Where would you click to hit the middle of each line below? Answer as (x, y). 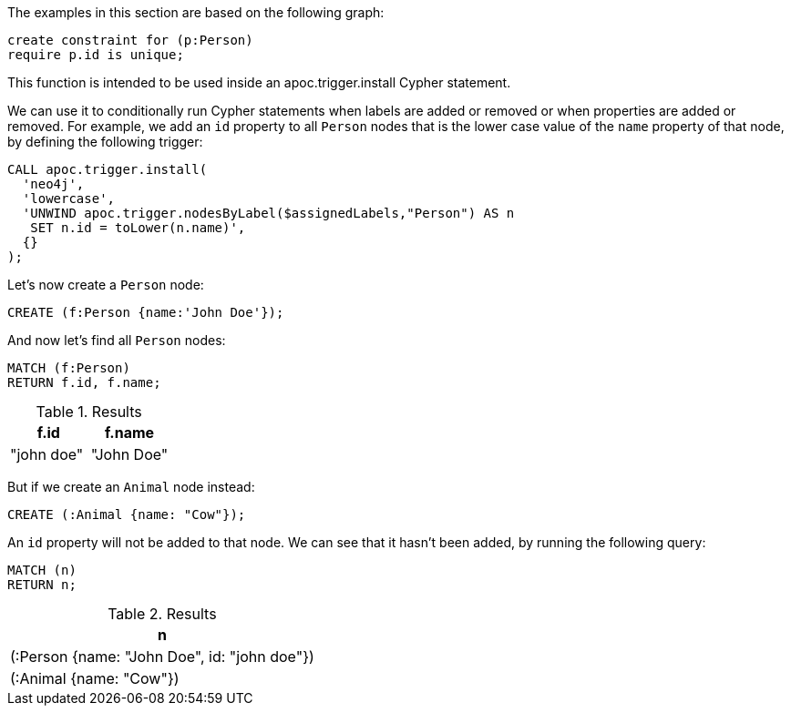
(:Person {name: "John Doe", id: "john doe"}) (162, 657)
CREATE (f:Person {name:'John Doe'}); (146, 312)
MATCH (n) (42, 570)
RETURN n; (42, 585)
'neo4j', (53, 184)
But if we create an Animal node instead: (131, 487)
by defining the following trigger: (105, 142)
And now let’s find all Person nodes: (117, 340)
